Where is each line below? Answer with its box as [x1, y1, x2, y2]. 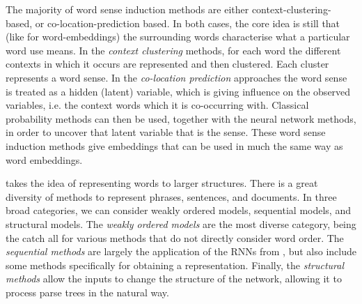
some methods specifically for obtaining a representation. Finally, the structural [6, 257, 344, 272]
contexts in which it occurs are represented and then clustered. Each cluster [6, 56, 329, 71]
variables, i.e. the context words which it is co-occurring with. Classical [6, 98, 309, 112]
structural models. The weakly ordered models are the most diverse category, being [6, 216, 356, 231]
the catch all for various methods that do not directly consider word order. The [6, 230, 344, 245]
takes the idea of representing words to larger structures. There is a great [6, 176, 318, 190]
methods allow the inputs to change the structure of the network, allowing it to [6, 271, 342, 286]
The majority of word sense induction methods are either [6, 2, 249, 16]
